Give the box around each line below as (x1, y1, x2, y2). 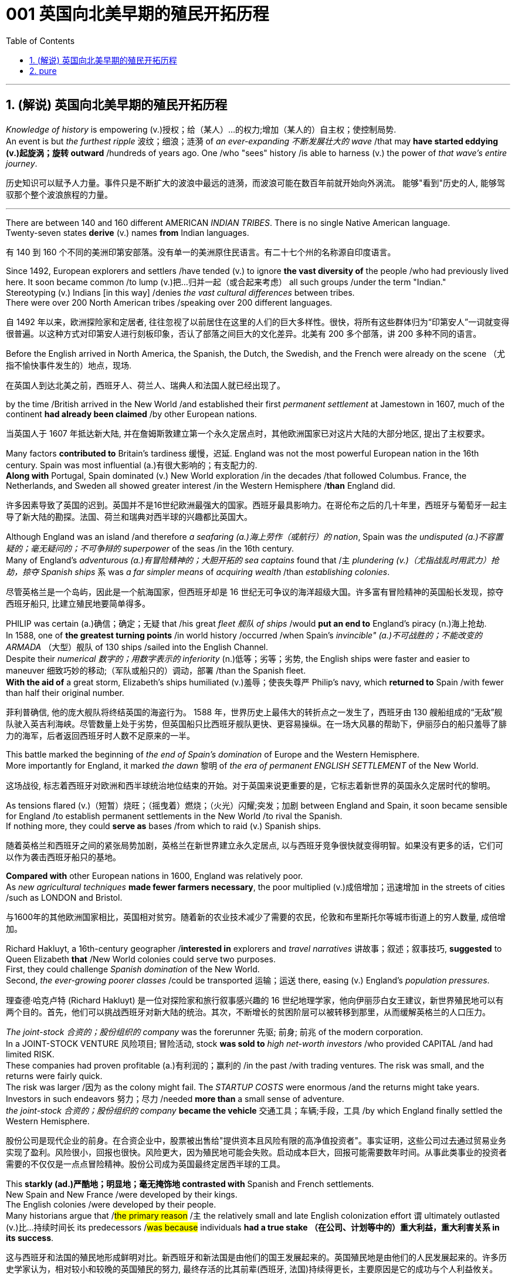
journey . (6, 158, 38, 168)
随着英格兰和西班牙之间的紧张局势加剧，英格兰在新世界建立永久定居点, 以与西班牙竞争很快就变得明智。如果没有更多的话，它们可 (6, 840, 503, 850)
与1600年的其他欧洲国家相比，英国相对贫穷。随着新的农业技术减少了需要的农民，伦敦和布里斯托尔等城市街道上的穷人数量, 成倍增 (6, 911, 506, 922)
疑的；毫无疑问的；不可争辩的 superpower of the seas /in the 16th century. (6, 543, 294, 553)
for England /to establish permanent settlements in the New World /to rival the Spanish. (6, 810, 343, 821)
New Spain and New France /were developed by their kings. (6, 1189, 238, 1199)
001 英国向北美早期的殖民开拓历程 (6, 4, 269, 24)
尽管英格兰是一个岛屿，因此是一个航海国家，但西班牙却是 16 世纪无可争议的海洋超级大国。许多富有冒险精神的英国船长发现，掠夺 (6, 586, 504, 597)
